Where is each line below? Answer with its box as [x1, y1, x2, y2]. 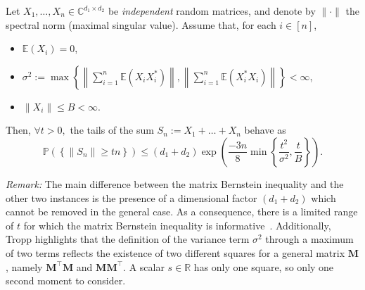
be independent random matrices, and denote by [108, 4, 316, 18]
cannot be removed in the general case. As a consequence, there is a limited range [6, 204, 358, 219]
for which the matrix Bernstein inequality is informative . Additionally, [23, 217, 331, 232]
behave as [244, 122, 286, 137]
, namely [6, 259, 43, 274]
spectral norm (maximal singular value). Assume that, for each [6, 17, 276, 32]
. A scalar [123, 259, 165, 274]
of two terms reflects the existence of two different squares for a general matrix [6, 245, 345, 260]
